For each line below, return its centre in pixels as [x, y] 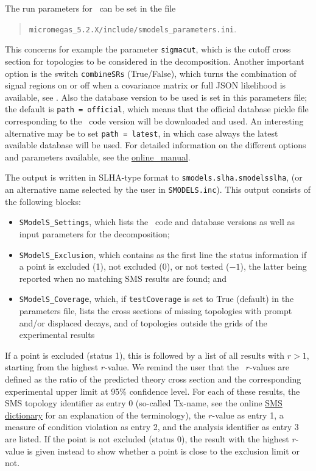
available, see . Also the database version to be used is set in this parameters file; [156, 97]
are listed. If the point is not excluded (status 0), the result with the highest [147, 439]
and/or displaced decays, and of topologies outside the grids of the [143, 322]
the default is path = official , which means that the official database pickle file [157, 109]
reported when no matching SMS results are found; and [123, 278]
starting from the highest [52, 367]
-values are [269, 367]
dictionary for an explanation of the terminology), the [105, 415]
